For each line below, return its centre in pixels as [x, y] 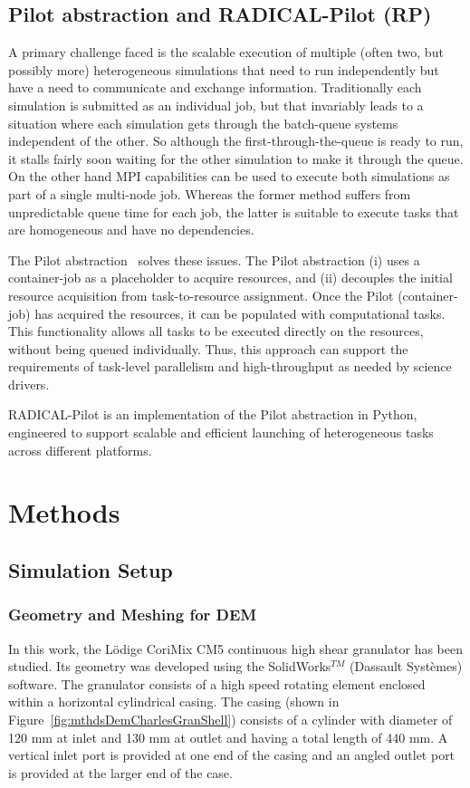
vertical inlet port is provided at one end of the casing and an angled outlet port [232, 755]
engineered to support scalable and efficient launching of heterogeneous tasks [221, 432]
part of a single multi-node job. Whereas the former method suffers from [210, 193]
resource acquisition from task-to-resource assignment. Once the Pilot [201, 295]
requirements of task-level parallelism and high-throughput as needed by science [230, 366]
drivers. [29, 384]
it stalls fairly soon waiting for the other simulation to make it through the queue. [236, 158]
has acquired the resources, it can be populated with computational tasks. [240, 313]
